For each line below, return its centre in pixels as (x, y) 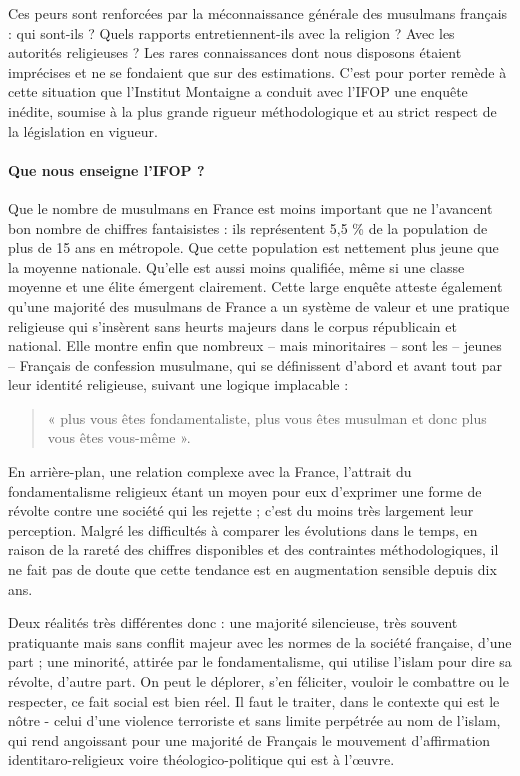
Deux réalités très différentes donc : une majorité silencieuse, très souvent (233, 622)
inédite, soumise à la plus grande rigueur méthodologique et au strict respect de (252, 110)
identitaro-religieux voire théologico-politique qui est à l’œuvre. (201, 759)
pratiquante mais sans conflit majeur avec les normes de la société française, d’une (260, 641)
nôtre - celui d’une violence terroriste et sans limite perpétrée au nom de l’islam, (254, 720)
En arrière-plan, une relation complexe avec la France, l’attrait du (210, 471)
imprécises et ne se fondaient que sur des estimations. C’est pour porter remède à (257, 71)
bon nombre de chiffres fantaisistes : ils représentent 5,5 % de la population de (248, 227)
